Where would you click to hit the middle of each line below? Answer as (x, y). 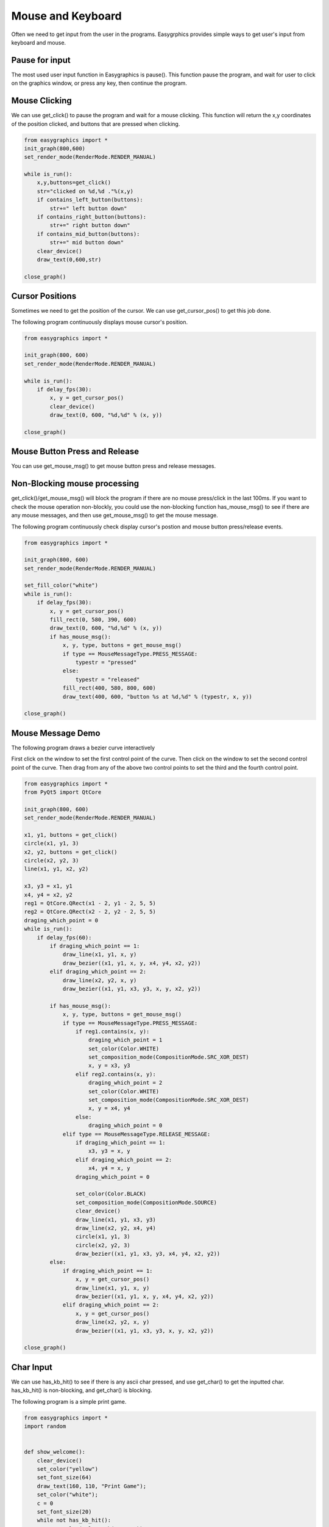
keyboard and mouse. (39, 42)
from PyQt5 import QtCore (63, 792)
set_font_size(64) (64, 1478)
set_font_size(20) (64, 1511)
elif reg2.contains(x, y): (116, 1074)
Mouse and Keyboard (66, 16)
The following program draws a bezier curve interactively (83, 748)
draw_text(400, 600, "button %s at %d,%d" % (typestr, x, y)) (157, 697)
